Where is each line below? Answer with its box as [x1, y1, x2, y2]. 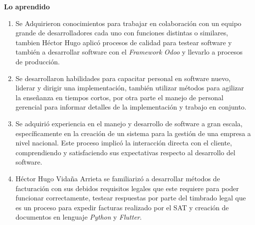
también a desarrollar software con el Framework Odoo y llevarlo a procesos [15, 47, 243, 57]
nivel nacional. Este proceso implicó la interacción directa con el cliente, [15, 138, 232, 148]
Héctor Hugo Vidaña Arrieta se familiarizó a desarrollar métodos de [15, 173, 220, 183]
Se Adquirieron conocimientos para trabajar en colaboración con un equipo [15, 18, 242, 28]
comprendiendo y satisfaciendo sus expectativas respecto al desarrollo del [15, 147, 235, 157]
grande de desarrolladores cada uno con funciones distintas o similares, [15, 28, 228, 38]
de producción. [15, 56, 60, 66]
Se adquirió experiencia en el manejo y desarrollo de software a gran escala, [15, 118, 243, 128]
